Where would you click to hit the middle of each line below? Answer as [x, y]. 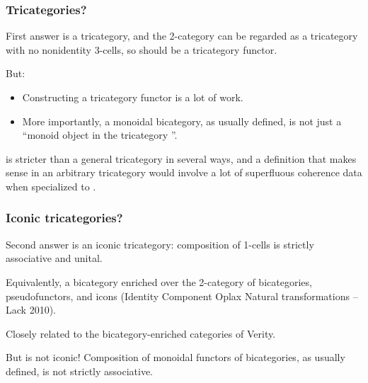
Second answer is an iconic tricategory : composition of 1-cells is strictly [160, 244]
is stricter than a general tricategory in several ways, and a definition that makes [181, 158]
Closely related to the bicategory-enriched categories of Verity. [141, 333]
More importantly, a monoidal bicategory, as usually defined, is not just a [182, 121]
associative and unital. [54, 258]
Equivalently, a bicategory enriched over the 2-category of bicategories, [159, 281]
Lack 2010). [31, 310]
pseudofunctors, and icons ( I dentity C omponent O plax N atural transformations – [182, 296]
